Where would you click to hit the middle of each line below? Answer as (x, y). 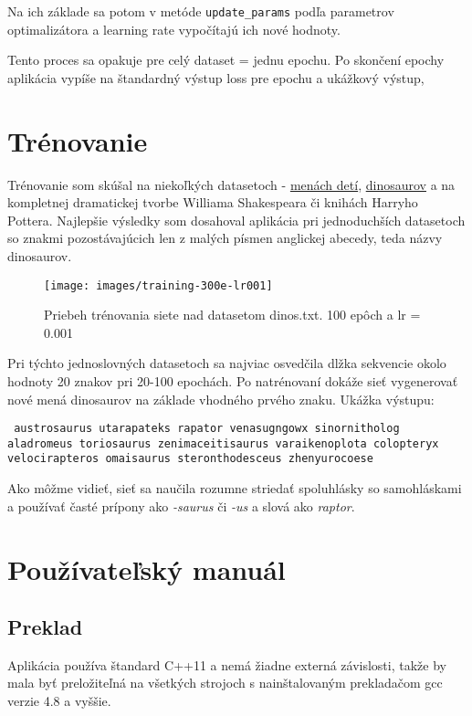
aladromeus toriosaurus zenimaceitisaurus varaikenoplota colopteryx (223, 443)
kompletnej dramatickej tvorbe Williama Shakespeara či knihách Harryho (213, 202)
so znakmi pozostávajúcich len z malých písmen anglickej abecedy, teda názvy (225, 238)
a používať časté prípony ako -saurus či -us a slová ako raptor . (181, 505)
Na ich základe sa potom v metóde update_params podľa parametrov (201, 11)
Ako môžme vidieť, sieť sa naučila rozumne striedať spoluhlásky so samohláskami (235, 488)
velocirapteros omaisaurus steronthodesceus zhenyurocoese (190, 459)
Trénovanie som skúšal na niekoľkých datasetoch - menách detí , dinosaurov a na (231, 184)
